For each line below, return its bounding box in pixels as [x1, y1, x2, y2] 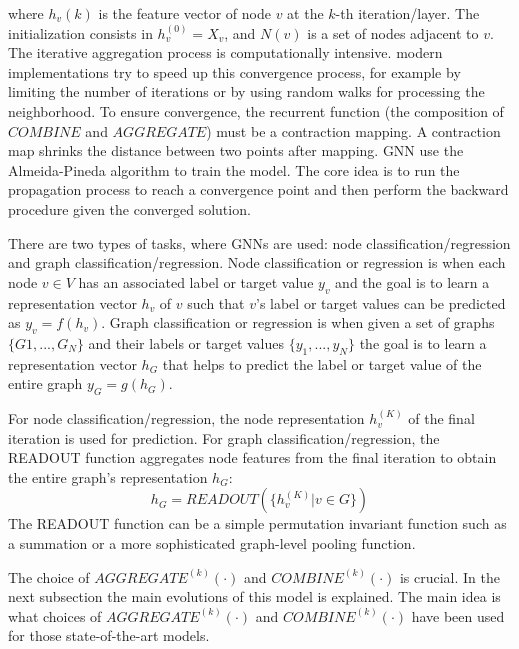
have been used [411, 605, 505, 626]
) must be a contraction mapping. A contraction [206, 120, 501, 141]
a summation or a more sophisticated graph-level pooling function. [8, 533, 416, 554]
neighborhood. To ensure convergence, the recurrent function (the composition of [8, 100, 504, 121]
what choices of [8, 605, 102, 626]
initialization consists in [8, 22, 153, 43]
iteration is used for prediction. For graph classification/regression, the [8, 427, 440, 448]
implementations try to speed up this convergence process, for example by [8, 61, 461, 82]
